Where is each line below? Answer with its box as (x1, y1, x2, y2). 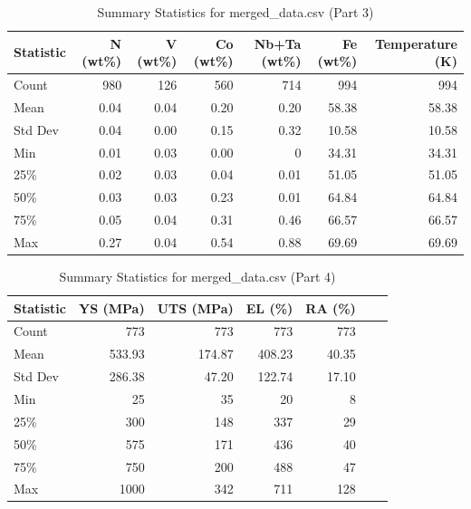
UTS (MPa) (157, 298, 234, 317)
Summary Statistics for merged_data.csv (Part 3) (97, 3, 374, 21)
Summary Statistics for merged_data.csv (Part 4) (59, 267, 336, 286)
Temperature (374, 34, 457, 53)
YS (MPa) (79, 298, 145, 317)
